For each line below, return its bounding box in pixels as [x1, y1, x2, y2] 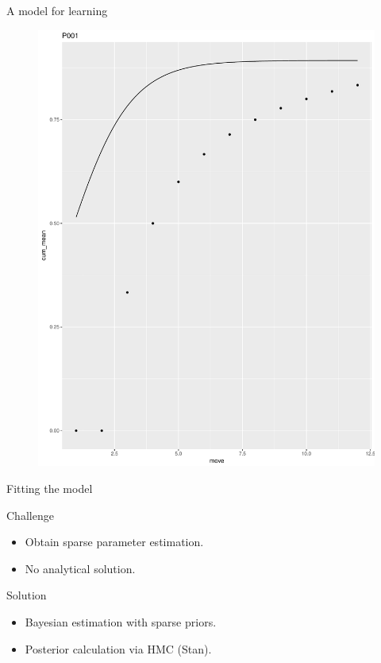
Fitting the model [6, 480, 93, 497]
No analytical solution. [25, 560, 136, 576]
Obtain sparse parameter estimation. [25, 533, 204, 550]
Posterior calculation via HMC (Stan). [25, 640, 212, 657]
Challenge [6, 506, 54, 523]
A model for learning [6, 2, 108, 18]
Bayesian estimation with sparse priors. [25, 614, 217, 630]
